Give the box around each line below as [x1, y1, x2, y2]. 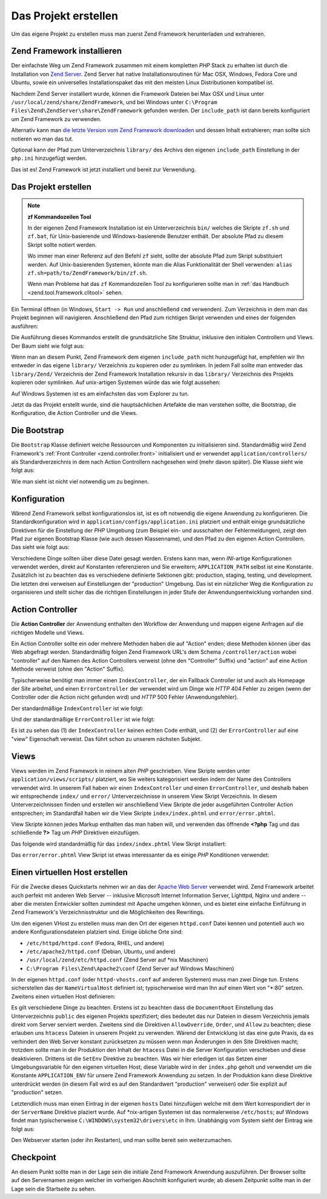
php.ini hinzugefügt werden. [11, 154, 87, 162]
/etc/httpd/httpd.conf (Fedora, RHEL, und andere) [26, 939, 165, 946]
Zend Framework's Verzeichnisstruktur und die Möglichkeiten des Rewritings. [11, 909, 205, 916]
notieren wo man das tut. [11, 135, 74, 142]
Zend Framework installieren [11, 46, 122, 56]
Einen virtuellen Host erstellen [11, 867, 128, 878]
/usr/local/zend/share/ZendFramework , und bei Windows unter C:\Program [11, 99, 217, 106]
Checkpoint [11, 1152, 57, 1163]
